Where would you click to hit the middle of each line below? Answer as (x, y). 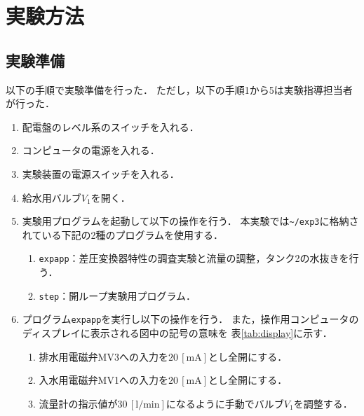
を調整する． (323, 403)
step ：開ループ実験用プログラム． (117, 295)
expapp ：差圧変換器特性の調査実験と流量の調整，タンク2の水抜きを (194, 258)
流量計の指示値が (78, 403)
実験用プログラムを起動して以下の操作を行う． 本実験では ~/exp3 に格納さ (190, 221)
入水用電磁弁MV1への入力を (103, 380)
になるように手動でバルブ (225, 403)
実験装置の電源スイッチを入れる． (101, 173)
